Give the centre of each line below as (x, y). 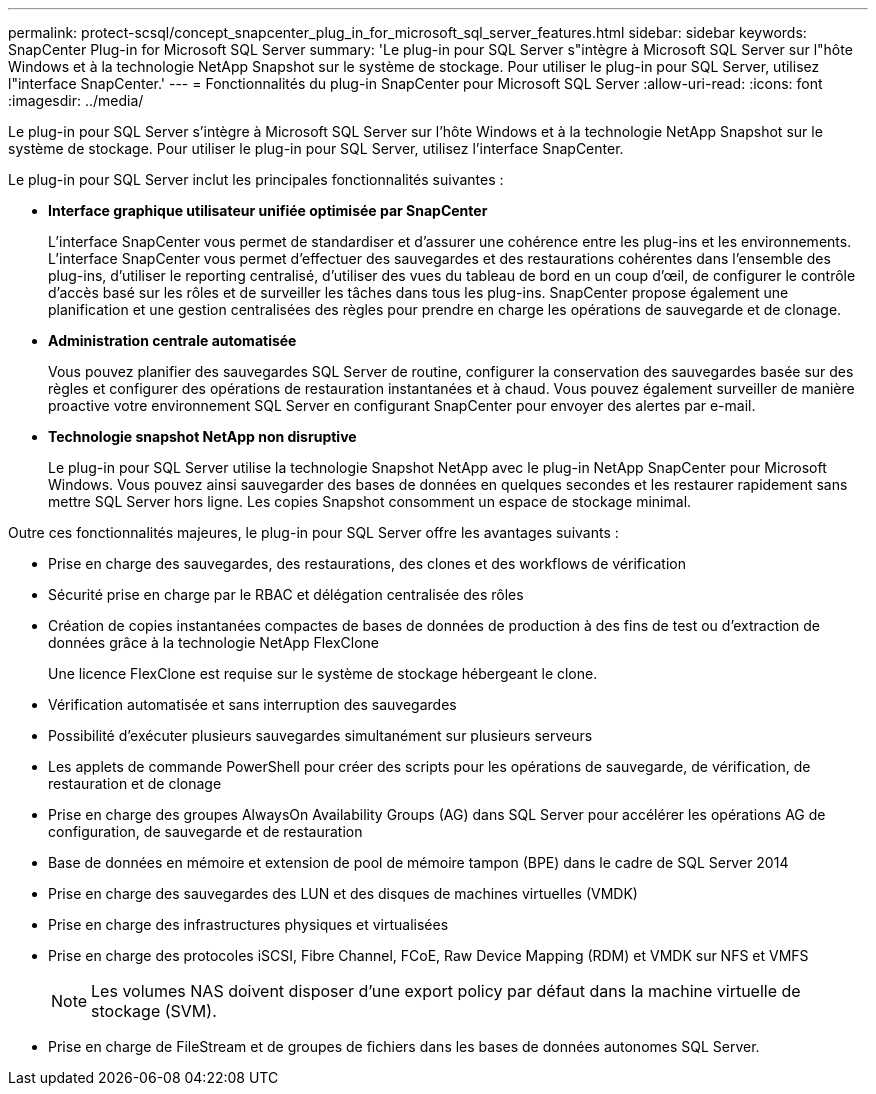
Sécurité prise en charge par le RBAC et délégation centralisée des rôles (286, 594)
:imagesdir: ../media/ (76, 100)
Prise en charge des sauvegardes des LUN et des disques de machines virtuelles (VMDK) (343, 893)
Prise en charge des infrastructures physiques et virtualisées (248, 924)
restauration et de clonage (135, 783)
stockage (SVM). (154, 1011)
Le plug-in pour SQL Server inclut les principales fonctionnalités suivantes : (256, 179)
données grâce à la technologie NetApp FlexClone (213, 642)
